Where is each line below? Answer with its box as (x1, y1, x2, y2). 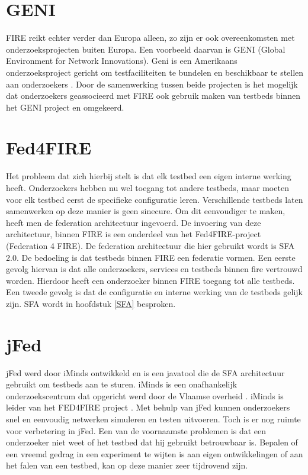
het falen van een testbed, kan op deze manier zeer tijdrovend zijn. (6, 459, 248, 471)
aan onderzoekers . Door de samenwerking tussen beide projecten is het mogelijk (6, 77, 298, 90)
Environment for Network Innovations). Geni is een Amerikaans (6, 54, 238, 67)
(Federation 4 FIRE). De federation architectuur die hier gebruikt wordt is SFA (6, 239, 295, 251)
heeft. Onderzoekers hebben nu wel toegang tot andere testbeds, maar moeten (6, 182, 289, 193)
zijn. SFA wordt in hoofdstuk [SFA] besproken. (6, 297, 176, 309)
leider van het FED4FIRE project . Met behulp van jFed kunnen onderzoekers (6, 401, 290, 413)
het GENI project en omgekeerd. (6, 101, 124, 113)
